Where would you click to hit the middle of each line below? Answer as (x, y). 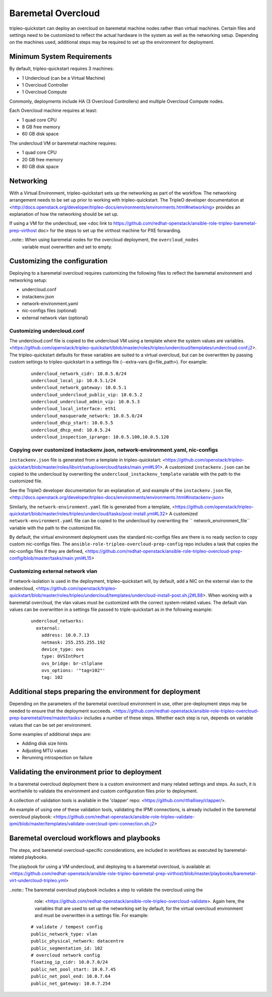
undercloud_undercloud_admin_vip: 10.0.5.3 (85, 402)
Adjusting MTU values (45, 751)
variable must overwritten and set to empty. (67, 246)
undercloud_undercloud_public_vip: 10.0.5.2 (87, 395)
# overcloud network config (65, 955)
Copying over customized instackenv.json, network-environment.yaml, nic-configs (114, 450)
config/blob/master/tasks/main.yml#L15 (50, 558)
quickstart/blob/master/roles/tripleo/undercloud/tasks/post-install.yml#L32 (87, 514)
